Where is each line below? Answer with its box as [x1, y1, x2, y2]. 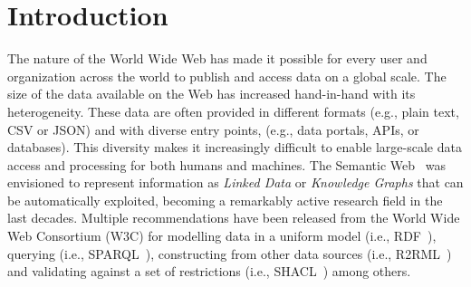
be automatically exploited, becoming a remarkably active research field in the [7, 190, 443, 209]
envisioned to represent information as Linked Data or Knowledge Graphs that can [7, 173, 464, 192]
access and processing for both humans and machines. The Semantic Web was [7, 155, 446, 174]
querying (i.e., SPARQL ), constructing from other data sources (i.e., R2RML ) [7, 244, 452, 263]
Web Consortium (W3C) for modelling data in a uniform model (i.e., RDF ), [7, 226, 437, 245]
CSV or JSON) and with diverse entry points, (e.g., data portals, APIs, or [7, 120, 419, 139]
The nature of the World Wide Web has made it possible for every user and [7, 49, 428, 68]
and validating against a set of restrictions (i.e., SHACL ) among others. [7, 262, 411, 281]
